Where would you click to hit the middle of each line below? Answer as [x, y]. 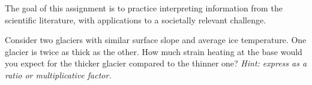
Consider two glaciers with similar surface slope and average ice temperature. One [156, 40]
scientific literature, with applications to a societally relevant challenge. [136, 19]
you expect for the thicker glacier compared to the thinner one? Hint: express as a [156, 63]
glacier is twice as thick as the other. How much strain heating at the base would [154, 51]
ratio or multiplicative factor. [58, 75]
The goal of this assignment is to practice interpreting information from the [144, 8]
